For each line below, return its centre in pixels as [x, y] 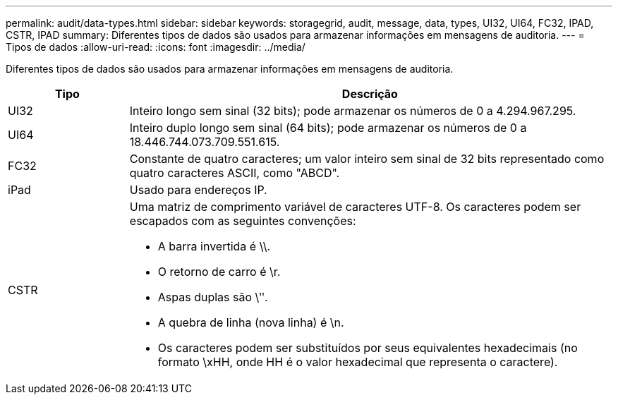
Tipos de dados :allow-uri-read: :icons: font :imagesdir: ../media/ [156, 47]
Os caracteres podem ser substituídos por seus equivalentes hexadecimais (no [368, 348]
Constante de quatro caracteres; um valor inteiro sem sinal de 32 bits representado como [367, 159]
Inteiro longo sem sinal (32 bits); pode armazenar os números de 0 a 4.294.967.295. [353, 111]
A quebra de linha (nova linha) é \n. [251, 322]
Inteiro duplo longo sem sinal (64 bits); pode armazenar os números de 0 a [328, 128]
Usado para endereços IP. [198, 190]
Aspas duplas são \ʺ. [213, 297]
